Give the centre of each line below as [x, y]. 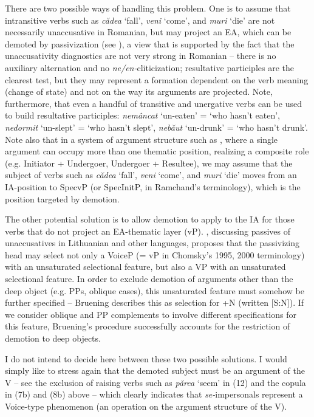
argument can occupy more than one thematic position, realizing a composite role [157, 151]
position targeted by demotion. [62, 198]
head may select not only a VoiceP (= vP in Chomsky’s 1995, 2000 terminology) [155, 254]
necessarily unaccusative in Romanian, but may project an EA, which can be [148, 32]
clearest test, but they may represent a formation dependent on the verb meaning [157, 79]
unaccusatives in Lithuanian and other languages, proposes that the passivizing [152, 243]
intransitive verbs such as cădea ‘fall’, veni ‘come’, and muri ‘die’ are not [140, 20]
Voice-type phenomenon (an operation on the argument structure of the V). [146, 406]
